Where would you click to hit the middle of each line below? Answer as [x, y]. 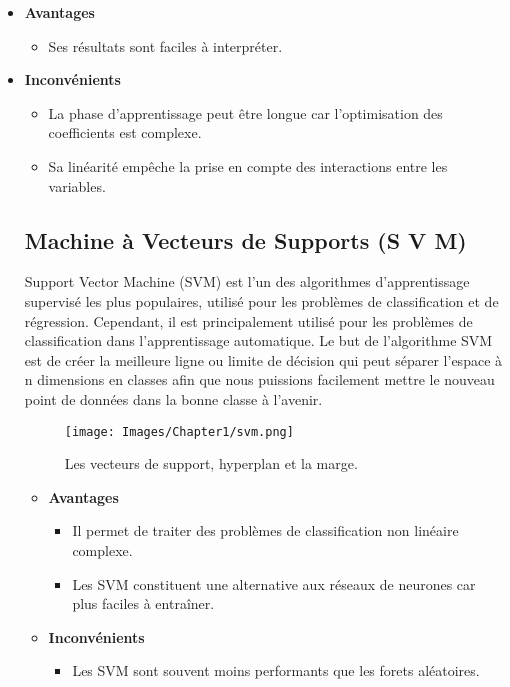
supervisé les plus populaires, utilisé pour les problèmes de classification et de [261, 300]
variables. [77, 185]
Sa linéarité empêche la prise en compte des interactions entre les [248, 165]
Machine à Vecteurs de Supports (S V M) [245, 239]
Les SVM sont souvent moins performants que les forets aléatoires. [276, 670]
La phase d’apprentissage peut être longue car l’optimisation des [245, 112]
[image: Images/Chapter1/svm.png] [179, 431]
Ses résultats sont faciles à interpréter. [165, 45]
